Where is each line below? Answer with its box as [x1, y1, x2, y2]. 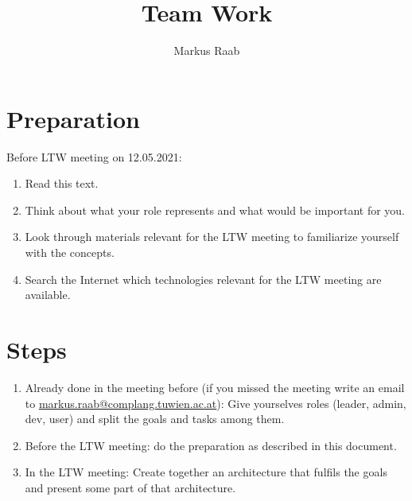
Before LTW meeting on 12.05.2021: [6, 148, 182, 165]
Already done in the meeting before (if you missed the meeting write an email [25, 379, 405, 395]
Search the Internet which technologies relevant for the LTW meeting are [25, 270, 382, 287]
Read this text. [25, 175, 99, 192]
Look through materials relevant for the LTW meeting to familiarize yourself [25, 228, 399, 245]
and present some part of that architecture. [25, 479, 236, 495]
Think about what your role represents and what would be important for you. [25, 201, 406, 218]
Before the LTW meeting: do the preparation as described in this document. [25, 437, 397, 453]
